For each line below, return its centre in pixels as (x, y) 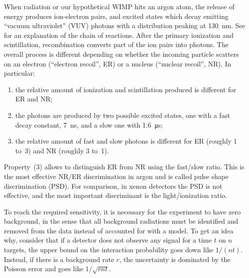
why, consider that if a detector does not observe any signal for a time (108, 240)
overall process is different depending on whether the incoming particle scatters (121, 54)
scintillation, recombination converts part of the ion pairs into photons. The (116, 44)
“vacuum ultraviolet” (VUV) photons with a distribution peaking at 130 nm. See (125, 25)
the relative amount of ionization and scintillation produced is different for (126, 89)
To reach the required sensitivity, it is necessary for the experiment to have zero (122, 211)
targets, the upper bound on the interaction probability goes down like (109, 250)
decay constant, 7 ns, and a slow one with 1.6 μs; (89, 124)
